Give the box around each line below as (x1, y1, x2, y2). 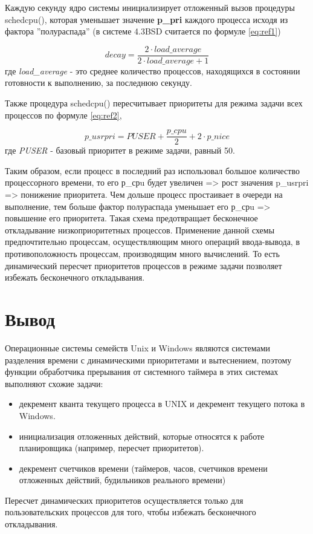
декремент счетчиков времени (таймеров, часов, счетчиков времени (19, 461, 268, 474)
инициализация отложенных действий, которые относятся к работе (19, 429, 265, 442)
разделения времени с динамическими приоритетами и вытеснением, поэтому (5, 353, 292, 366)
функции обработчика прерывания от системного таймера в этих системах (5, 365, 279, 378)
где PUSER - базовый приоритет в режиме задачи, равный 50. (5, 144, 235, 157)
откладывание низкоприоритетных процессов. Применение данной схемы (5, 223, 275, 236)
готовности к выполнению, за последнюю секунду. (5, 76, 192, 89)
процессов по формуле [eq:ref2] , (5, 108, 122, 121)
